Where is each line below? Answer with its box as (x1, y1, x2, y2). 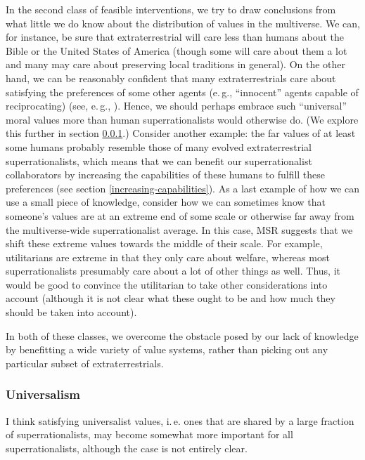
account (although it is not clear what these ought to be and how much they (6, 291, 335, 305)
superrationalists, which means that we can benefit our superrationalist (6, 153, 312, 168)
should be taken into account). (6, 305, 137, 320)
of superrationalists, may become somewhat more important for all (6, 427, 293, 442)
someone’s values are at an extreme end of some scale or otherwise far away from (6, 208, 354, 223)
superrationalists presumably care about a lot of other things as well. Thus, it (6, 263, 340, 278)
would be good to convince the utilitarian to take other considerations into (6, 277, 328, 291)
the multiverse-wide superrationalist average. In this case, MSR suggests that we (6, 222, 353, 237)
